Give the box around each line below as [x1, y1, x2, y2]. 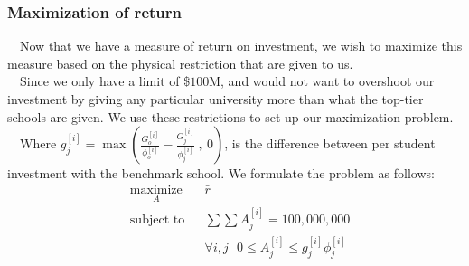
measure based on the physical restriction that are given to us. [7, 53, 353, 72]
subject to [129, 214, 185, 227]
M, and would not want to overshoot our [209, 71, 435, 90]
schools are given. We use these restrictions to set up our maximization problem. [7, 107, 454, 126]
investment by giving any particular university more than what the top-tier [7, 90, 424, 108]
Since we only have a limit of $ [19, 71, 191, 90]
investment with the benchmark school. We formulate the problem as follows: [7, 164, 435, 183]
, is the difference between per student [224, 134, 436, 153]
